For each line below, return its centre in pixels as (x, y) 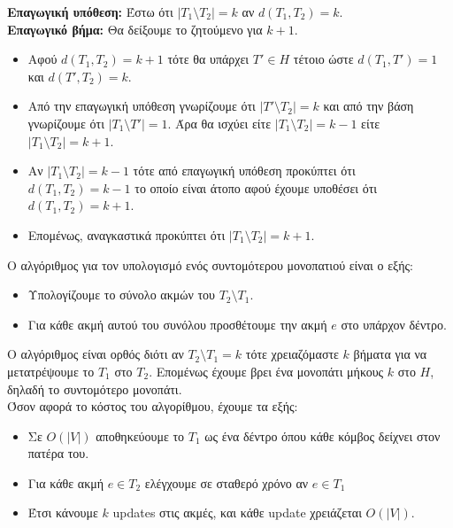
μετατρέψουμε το (51, 371)
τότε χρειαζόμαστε (292, 354)
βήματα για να (390, 354)
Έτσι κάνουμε (63, 512)
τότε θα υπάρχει (208, 59)
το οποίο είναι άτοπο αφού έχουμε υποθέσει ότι (256, 187)
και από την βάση (369, 106)
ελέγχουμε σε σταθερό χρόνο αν (226, 482)
